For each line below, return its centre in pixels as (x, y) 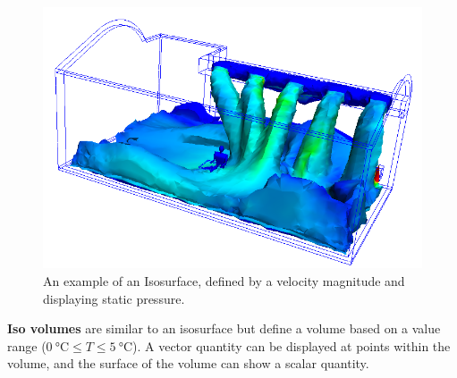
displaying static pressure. (114, 298)
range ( (27, 345)
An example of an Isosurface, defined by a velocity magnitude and (224, 280)
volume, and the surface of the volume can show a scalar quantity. (188, 363)
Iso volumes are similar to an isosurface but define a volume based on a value (224, 328)
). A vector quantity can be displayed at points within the (292, 345)
